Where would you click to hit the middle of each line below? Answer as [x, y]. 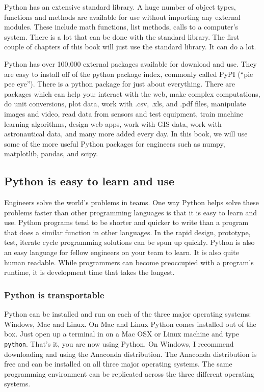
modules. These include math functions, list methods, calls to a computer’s [121, 27]
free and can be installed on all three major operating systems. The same [118, 364]
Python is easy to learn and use [89, 181]
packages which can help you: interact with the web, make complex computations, [132, 93]
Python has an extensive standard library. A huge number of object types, [120, 7]
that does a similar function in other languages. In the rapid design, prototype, [127, 232]
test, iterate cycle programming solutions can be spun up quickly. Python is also [129, 242]
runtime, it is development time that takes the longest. [89, 272]
